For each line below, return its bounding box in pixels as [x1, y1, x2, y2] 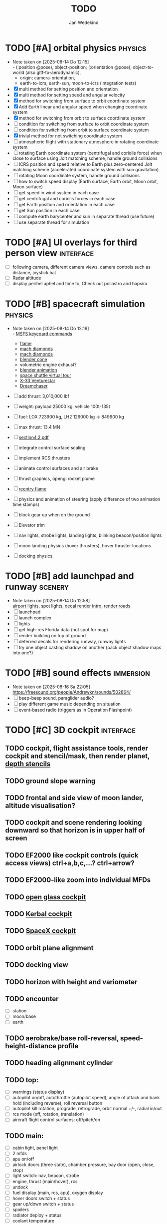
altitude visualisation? [5, 801, 76, 810]
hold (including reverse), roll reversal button [12, 1100, 103, 1106]
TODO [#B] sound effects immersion [5, 667, 151, 678]
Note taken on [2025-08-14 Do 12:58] [12, 597, 90, 603]
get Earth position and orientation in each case [18, 201, 115, 207]
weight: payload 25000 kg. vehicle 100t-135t [18, 403, 111, 409]
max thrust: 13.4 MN [18, 424, 61, 430]
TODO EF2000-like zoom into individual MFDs [5, 876, 151, 884]
